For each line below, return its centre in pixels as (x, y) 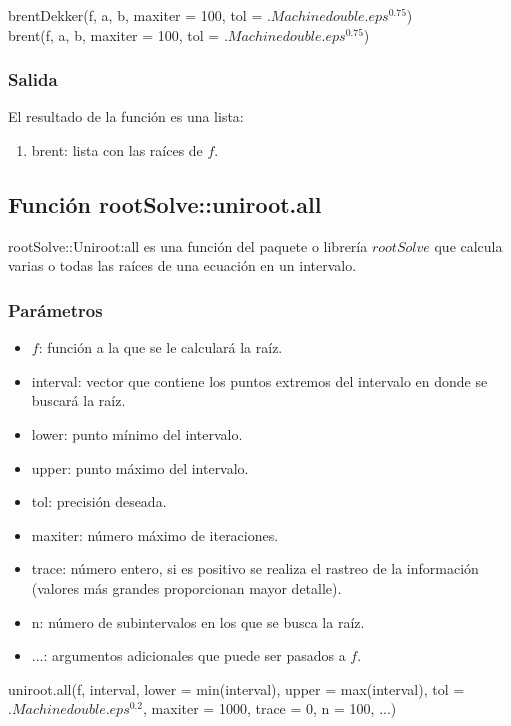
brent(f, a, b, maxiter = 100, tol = (114, 34)
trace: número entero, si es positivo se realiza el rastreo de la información (255, 568)
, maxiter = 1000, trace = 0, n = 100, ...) (270, 708)
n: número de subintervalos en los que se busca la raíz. (198, 621)
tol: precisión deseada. (99, 501)
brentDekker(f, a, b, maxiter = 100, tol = (135, 15)
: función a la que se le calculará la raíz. (160, 347)
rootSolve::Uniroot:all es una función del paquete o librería (188, 245)
